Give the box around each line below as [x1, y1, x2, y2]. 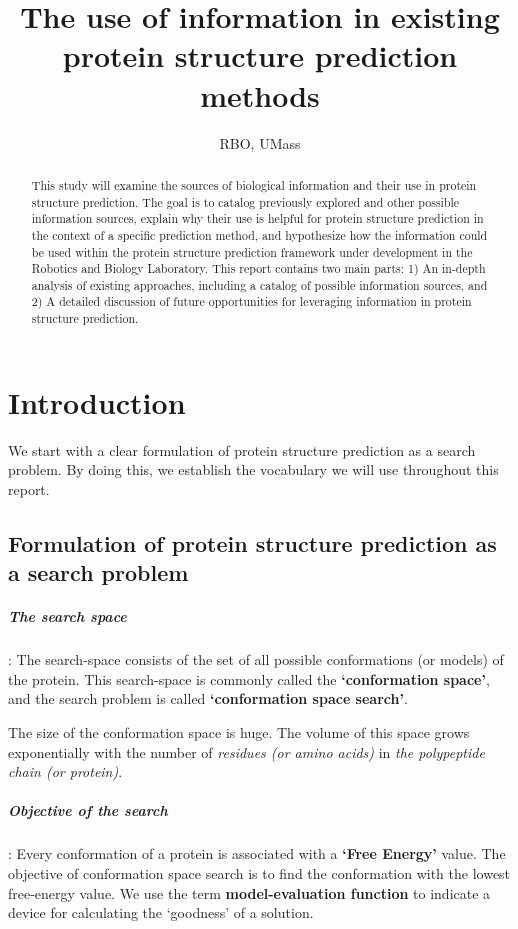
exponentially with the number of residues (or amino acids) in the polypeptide [8, 741, 485, 762]
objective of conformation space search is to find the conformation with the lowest [8, 862, 511, 883]
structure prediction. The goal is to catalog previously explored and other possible [31, 193, 460, 210]
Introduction [8, 381, 186, 422]
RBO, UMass [219, 132, 301, 153]
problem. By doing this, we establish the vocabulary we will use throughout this [8, 459, 499, 480]
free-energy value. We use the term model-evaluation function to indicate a [8, 882, 491, 903]
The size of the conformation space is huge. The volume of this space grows [8, 722, 470, 743]
